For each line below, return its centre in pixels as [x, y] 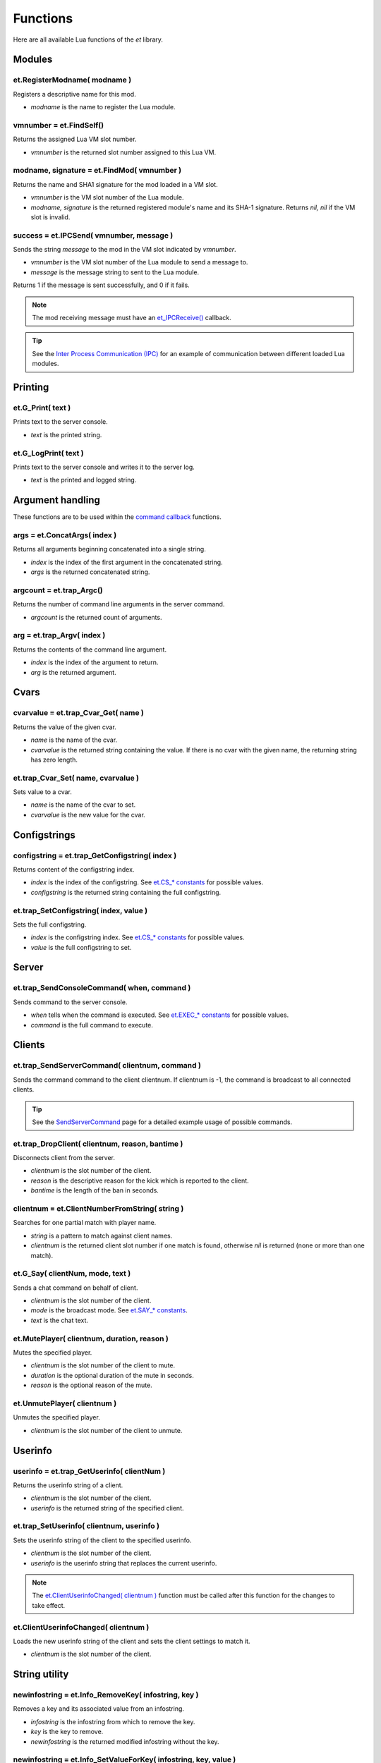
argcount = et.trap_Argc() [58, 590]
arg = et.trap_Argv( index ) [59, 635]
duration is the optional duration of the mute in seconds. [112, 1375]
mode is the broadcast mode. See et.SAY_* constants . [109, 1310]
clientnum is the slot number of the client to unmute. [107, 1430]
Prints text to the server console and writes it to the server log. [104, 467]
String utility [41, 1674]
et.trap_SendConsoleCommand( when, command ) [102, 988]
